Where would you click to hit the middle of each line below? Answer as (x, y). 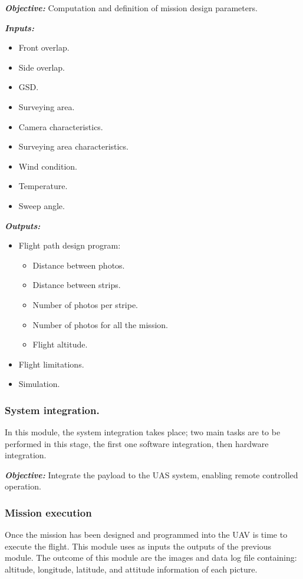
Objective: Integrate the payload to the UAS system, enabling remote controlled (151, 474)
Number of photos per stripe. (85, 304)
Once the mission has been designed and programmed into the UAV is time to (146, 535)
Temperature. (43, 186)
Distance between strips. (77, 285)
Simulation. (39, 384)
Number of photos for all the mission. (100, 324)
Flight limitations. (51, 364)
